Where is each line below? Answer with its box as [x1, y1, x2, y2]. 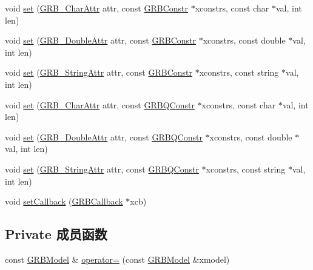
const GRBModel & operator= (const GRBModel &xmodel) [5, 252, 230, 265]
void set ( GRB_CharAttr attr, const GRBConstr [5, 2, 189, 14]
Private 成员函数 [5, 225, 107, 243]
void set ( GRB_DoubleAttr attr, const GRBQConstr [5, 130, 203, 143]
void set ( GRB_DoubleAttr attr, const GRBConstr [5, 34, 197, 47]
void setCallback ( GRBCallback [5, 195, 123, 208]
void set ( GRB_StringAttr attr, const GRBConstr [5, 66, 193, 79]
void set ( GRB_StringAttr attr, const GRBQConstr [5, 162, 199, 175]
